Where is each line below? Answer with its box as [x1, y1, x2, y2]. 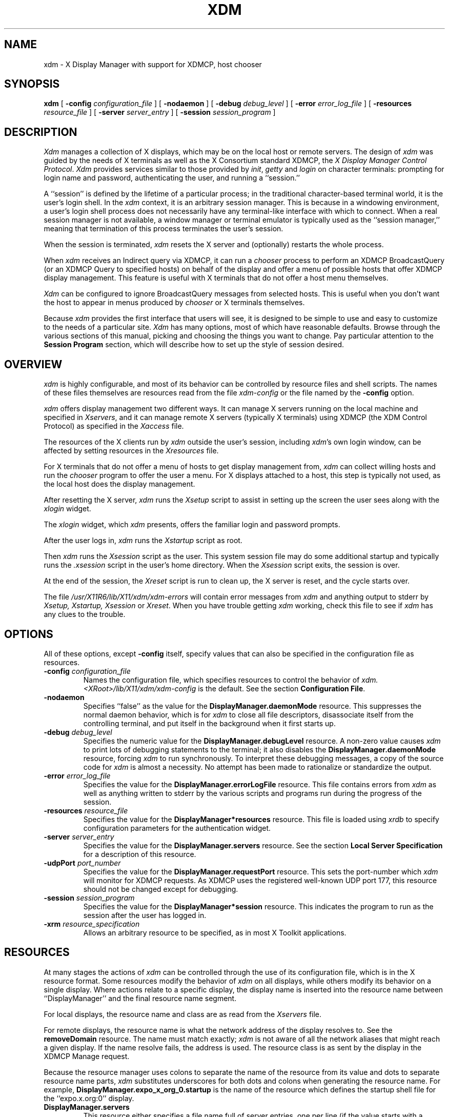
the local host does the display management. [44, 480, 195, 489]
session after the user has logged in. [83, 910, 207, 920]
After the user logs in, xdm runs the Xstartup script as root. [44, 536, 242, 545]
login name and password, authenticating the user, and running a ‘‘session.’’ [44, 173, 300, 183]
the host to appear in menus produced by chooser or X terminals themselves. [44, 298, 305, 307]
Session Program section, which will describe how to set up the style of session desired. [44, 340, 344, 349]
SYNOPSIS [4, 77, 60, 91]
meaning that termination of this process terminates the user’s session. [44, 224, 283, 233]
